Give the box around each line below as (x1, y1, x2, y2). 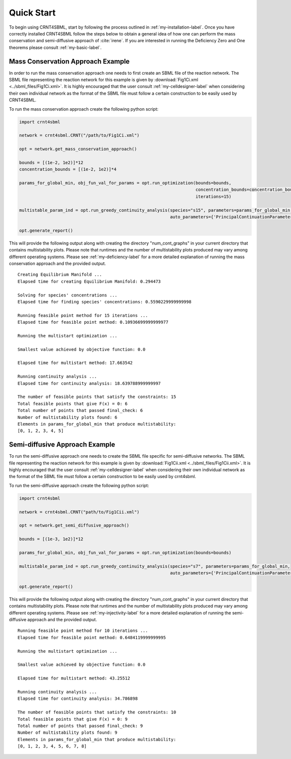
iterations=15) (195, 194, 232, 199)
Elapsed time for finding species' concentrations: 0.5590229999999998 (17, 299, 192, 304)
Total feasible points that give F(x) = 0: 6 (17, 401, 128, 406)
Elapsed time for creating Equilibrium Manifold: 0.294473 (17, 279, 161, 284)
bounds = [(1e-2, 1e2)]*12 (19, 160, 83, 165)
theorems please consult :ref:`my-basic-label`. (9, 44, 102, 50)
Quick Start (9, 7, 56, 18)
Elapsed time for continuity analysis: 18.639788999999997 (17, 380, 161, 386)
